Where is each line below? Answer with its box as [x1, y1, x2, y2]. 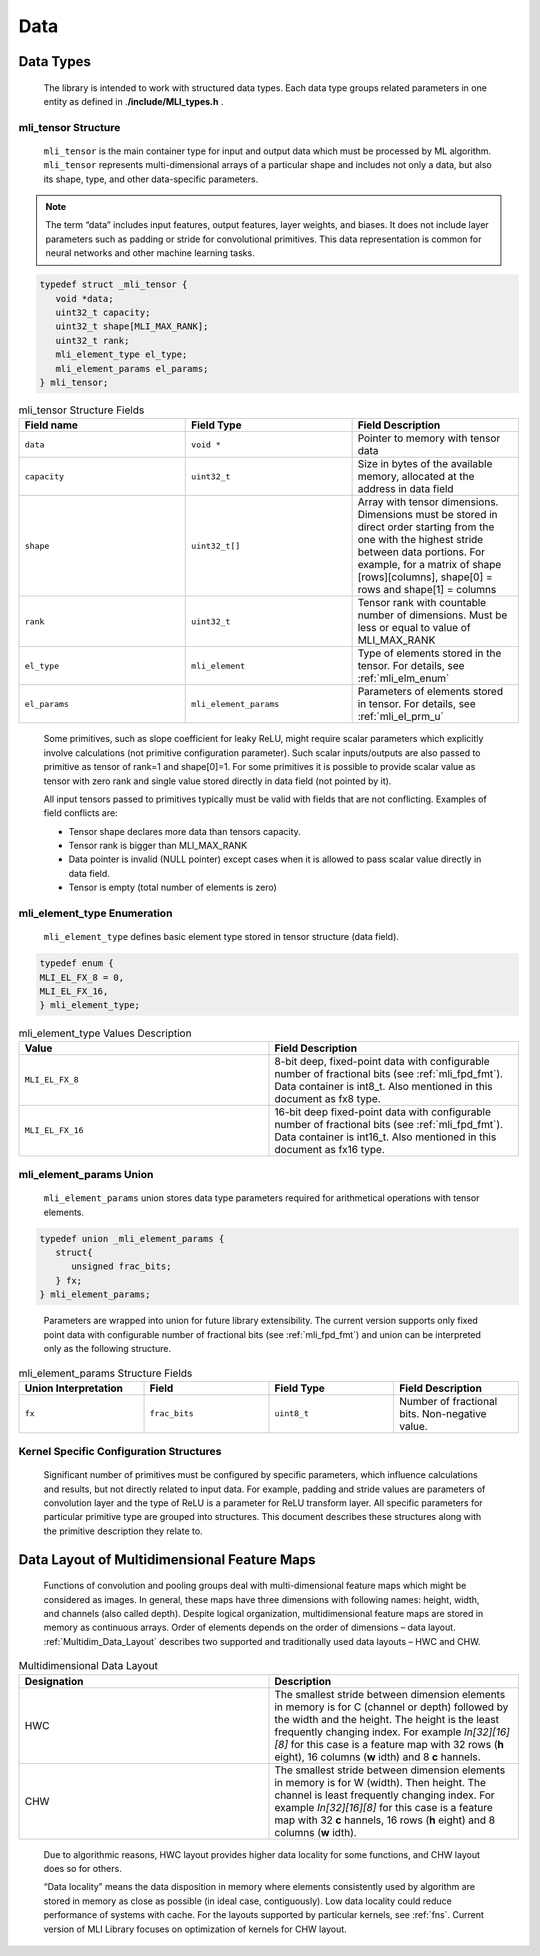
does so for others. [43, 1862, 122, 1874]
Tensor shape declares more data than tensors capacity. [68, 825, 302, 837]
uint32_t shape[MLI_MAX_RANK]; [55, 321, 209, 332]
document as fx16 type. [274, 1142, 385, 1156]
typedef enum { [39, 958, 114, 969]
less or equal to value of [357, 621, 471, 635]
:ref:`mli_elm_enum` [357, 671, 450, 685]
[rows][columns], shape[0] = [357, 570, 494, 584]
